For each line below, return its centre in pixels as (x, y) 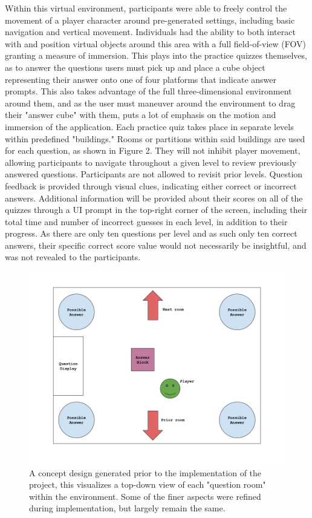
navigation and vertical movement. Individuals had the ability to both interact (150, 32)
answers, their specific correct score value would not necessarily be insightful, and (156, 245)
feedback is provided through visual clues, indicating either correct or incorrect (151, 185)
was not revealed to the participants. (73, 257)
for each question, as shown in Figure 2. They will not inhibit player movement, (153, 150)
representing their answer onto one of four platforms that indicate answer (141, 79)
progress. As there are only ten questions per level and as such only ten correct (151, 233)
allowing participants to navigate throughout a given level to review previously (151, 162)
